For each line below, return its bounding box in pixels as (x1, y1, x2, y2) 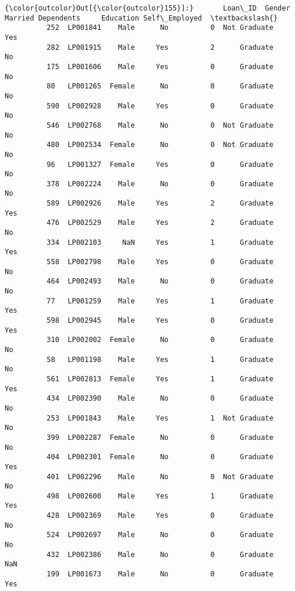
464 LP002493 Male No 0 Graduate (46, 277, 274, 286)
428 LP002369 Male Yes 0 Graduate (46, 511, 274, 520)
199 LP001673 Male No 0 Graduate (46, 570, 274, 579)
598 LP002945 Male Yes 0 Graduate (46, 316, 274, 324)
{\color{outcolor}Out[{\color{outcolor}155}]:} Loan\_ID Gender (5, 4, 290, 12)
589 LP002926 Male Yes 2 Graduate (46, 199, 274, 208)
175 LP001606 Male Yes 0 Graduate (46, 62, 274, 71)
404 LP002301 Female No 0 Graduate (46, 453, 274, 462)
